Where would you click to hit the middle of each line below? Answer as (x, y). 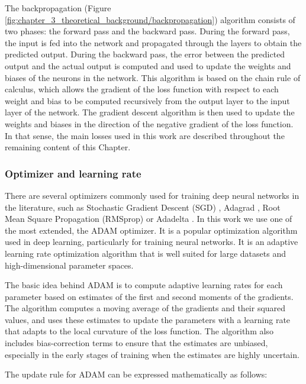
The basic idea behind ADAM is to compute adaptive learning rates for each (144, 285)
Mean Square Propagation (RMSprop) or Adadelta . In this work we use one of (149, 219)
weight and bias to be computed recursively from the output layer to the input (147, 100)
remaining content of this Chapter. (68, 147)
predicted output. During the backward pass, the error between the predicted (145, 54)
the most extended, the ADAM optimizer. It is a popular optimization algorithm (151, 230)
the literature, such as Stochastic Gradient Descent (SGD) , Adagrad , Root (143, 207)
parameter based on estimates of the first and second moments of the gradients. (149, 296)
